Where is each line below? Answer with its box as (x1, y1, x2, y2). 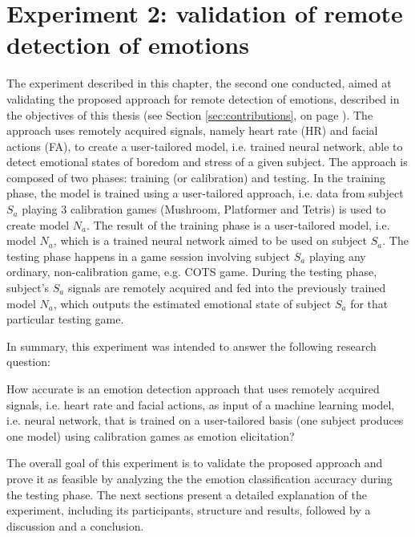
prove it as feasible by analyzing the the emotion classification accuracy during (6, 470, 393, 486)
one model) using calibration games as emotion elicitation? (6, 427, 295, 444)
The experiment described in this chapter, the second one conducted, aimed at (6, 75, 392, 92)
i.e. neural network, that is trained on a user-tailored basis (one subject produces (6, 412, 404, 429)
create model (6, 216, 70, 233)
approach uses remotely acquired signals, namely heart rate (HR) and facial (6, 122, 378, 139)
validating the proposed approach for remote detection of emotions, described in (6, 90, 400, 107)
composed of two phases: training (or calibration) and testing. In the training (6, 169, 386, 185)
